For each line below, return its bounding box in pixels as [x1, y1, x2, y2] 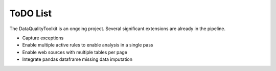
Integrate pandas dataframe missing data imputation [22, 56, 133, 62]
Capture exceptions [22, 35, 64, 41]
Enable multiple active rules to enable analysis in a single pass [22, 42, 153, 48]
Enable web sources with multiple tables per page [22, 49, 128, 55]
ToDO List [9, 8, 52, 19]
